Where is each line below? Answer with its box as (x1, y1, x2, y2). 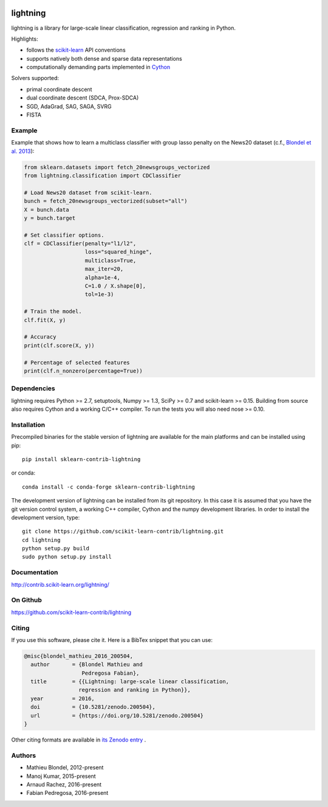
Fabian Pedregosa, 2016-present (26, 789, 109, 797)
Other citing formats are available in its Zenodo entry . (11, 736, 146, 743)
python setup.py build (22, 545, 90, 552)
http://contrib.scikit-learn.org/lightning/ (11, 581, 109, 588)
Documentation (11, 568, 58, 576)
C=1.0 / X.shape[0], (84, 283, 146, 289)
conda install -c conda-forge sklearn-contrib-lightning (22, 483, 196, 490)
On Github (11, 596, 43, 604)
